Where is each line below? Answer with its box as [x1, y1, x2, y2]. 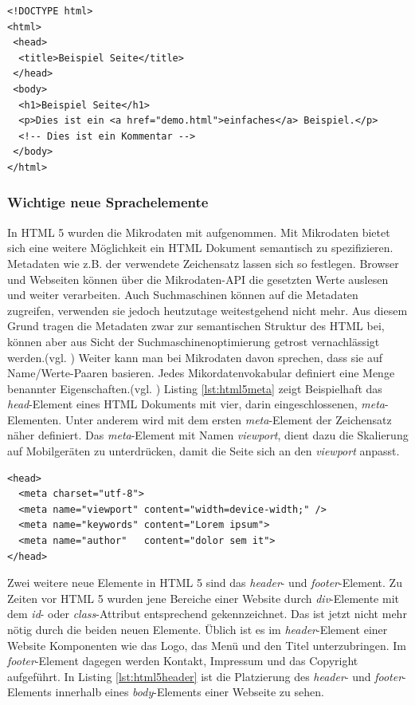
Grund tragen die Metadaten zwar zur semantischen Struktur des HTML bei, [7, 317, 385, 334]
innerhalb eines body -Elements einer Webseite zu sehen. [55, 683, 324, 700]
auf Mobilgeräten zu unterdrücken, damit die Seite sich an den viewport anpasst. [7, 443, 400, 459]
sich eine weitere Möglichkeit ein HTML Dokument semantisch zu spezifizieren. [7, 239, 393, 256]
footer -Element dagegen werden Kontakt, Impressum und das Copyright [7, 652, 358, 669]
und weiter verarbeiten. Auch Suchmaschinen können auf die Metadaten [7, 286, 358, 303]
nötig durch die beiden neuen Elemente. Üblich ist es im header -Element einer [7, 621, 388, 637]
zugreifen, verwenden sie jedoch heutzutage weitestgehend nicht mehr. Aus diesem [7, 301, 408, 318]
